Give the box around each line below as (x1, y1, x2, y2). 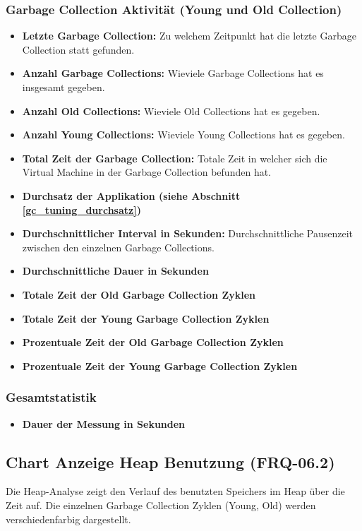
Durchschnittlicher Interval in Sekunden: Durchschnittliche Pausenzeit (22, 226, 354, 241)
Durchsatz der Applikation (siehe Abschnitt (22, 188, 241, 203)
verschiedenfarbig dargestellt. (6, 511, 131, 526)
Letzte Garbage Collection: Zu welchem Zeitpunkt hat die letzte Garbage (22, 28, 356, 43)
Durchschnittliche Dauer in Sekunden (22, 263, 209, 278)
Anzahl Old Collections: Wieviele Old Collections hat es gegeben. (22, 103, 320, 118)
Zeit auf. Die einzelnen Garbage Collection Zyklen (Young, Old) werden (6, 497, 316, 512)
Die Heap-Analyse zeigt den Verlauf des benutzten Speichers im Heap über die (6, 484, 345, 499)
